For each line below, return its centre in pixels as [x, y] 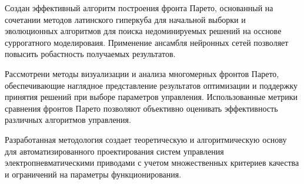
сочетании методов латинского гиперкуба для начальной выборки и [125, 19]
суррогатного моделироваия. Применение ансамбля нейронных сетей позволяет [147, 42]
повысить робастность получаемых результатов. [90, 54]
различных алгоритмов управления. [68, 120]
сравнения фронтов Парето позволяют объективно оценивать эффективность [141, 108]
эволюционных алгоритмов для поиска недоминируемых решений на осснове [143, 31]
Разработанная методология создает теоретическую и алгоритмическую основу [146, 139]
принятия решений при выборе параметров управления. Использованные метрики [151, 97]
